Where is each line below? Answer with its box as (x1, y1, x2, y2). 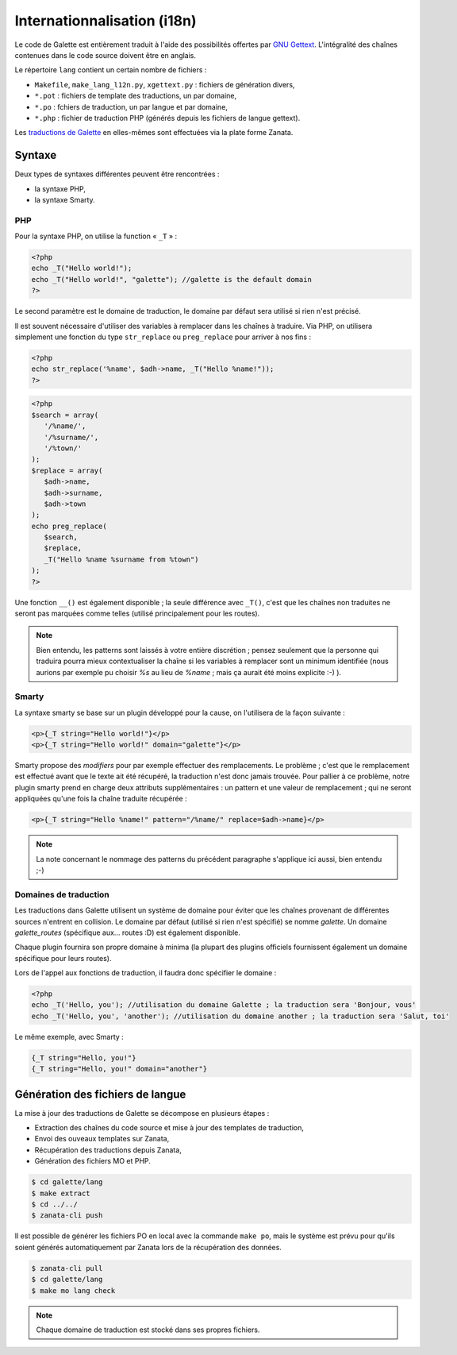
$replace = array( (31, 465, 103, 475)
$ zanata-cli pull (31, 1264, 103, 1272)
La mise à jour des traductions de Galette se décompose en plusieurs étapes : (14, 1108, 270, 1118)
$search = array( (31, 410, 99, 419)
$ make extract (31, 1188, 90, 1198)
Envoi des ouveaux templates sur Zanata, (34, 1134, 170, 1144)
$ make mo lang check (31, 1286, 116, 1295)
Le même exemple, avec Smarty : (14, 1032, 125, 1041)
